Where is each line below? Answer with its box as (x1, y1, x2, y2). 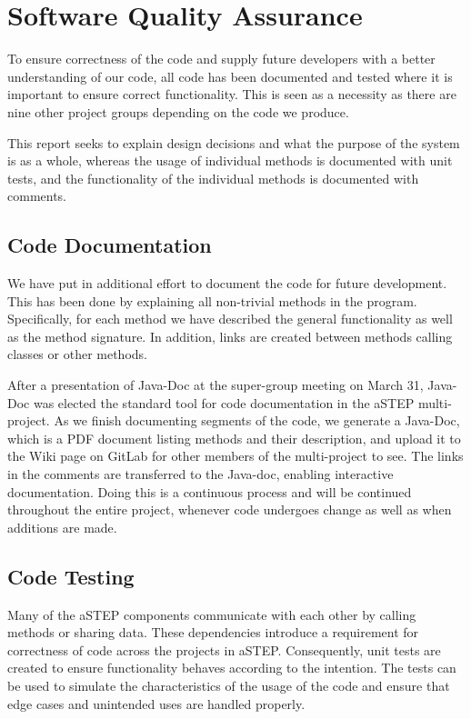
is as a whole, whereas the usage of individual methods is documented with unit (7, 151, 453, 170)
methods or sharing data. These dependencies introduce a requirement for (7, 623, 419, 642)
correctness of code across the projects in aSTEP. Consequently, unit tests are (7, 640, 441, 659)
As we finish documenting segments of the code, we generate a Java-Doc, (54, 411, 460, 430)
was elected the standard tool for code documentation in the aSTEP (33, 393, 415, 412)
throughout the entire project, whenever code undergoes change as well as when (7, 500, 452, 519)
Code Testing (7, 562, 135, 590)
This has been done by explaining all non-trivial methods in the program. (7, 291, 417, 310)
